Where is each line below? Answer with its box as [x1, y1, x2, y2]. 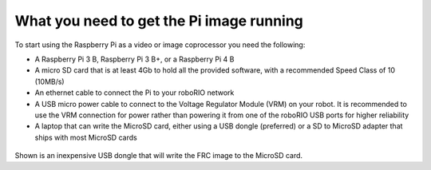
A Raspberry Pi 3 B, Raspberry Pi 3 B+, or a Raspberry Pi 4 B [34, 54, 235, 64]
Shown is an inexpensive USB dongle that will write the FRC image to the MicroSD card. [14, 151, 303, 160]
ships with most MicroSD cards [34, 132, 137, 142]
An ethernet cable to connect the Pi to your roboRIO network [34, 88, 235, 97]
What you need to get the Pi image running [14, 12, 303, 30]
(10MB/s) [34, 77, 65, 86]
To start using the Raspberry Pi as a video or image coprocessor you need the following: [14, 40, 306, 49]
